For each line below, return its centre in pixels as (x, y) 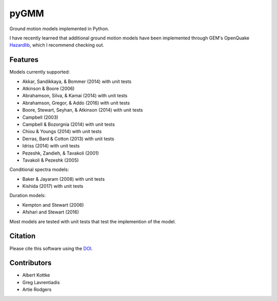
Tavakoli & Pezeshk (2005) (51, 160)
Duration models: (28, 196)
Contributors (31, 263)
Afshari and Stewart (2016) (51, 212)
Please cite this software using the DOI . (51, 248)
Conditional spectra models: (39, 169)
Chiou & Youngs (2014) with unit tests (62, 132)
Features (24, 60)
